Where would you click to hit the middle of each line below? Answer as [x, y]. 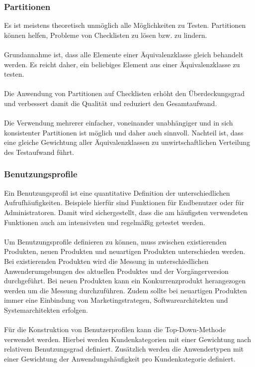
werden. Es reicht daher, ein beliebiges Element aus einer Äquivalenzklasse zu [122, 64]
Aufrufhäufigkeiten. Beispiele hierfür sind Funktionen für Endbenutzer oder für [124, 202]
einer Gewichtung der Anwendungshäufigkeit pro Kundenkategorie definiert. [120, 358]
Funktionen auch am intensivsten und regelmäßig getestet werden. [105, 222]
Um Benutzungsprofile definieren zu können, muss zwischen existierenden [115, 241]
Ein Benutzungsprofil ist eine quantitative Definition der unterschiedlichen [117, 192]
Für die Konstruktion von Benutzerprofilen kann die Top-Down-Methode [115, 329]
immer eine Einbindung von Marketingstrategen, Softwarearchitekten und [116, 300]
